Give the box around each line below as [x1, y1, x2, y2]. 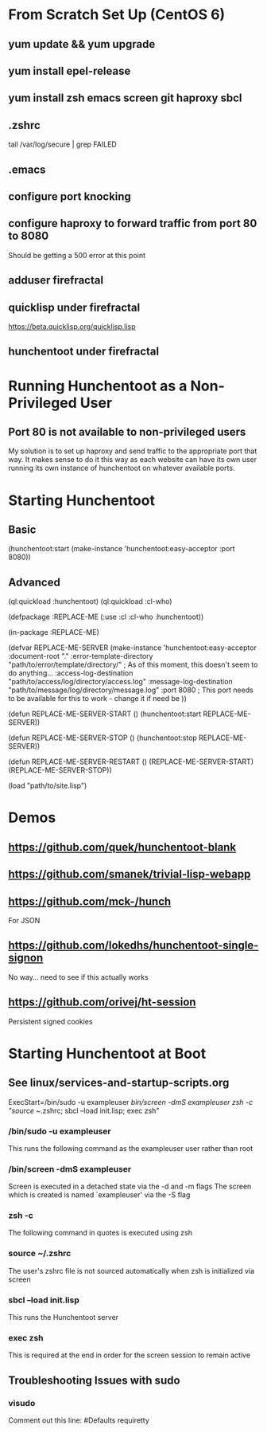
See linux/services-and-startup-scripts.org [8, 1076, 230, 1090]
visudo [8, 1397, 36, 1408]
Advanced [8, 575, 61, 589]
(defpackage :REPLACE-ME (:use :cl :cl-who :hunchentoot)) [8, 612, 204, 622]
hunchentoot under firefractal [8, 345, 160, 358]
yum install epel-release [8, 64, 131, 77]
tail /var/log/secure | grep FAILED [8, 139, 117, 149]
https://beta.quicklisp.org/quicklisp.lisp [8, 321, 137, 331]
